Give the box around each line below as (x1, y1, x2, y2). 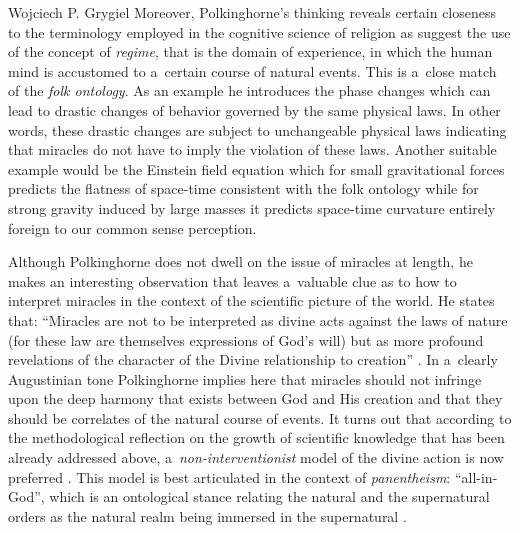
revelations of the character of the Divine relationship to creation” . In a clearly (8, 349, 498, 370)
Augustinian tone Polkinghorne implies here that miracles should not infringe (8, 368, 482, 389)
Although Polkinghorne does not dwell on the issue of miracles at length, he (8, 251, 473, 272)
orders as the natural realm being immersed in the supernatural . (8, 505, 407, 526)
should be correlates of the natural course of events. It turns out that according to (8, 407, 512, 428)
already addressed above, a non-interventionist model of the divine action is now (8, 447, 504, 468)
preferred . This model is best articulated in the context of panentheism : (8, 466, 451, 487)
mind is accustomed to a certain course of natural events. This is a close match (8, 60, 497, 81)
